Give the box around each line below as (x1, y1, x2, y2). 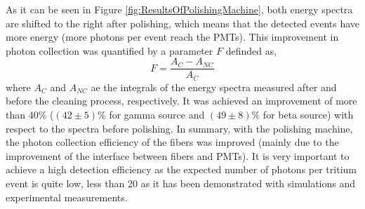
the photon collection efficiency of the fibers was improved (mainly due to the (6, 135, 339, 149)
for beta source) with (263, 107, 354, 122)
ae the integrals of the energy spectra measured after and (91, 79, 337, 94)
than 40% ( (6, 107, 54, 122)
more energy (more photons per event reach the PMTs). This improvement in (6, 29, 339, 44)
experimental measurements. (6, 189, 128, 204)
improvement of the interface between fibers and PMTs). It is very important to (6, 148, 350, 163)
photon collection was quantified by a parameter (6, 43, 213, 58)
